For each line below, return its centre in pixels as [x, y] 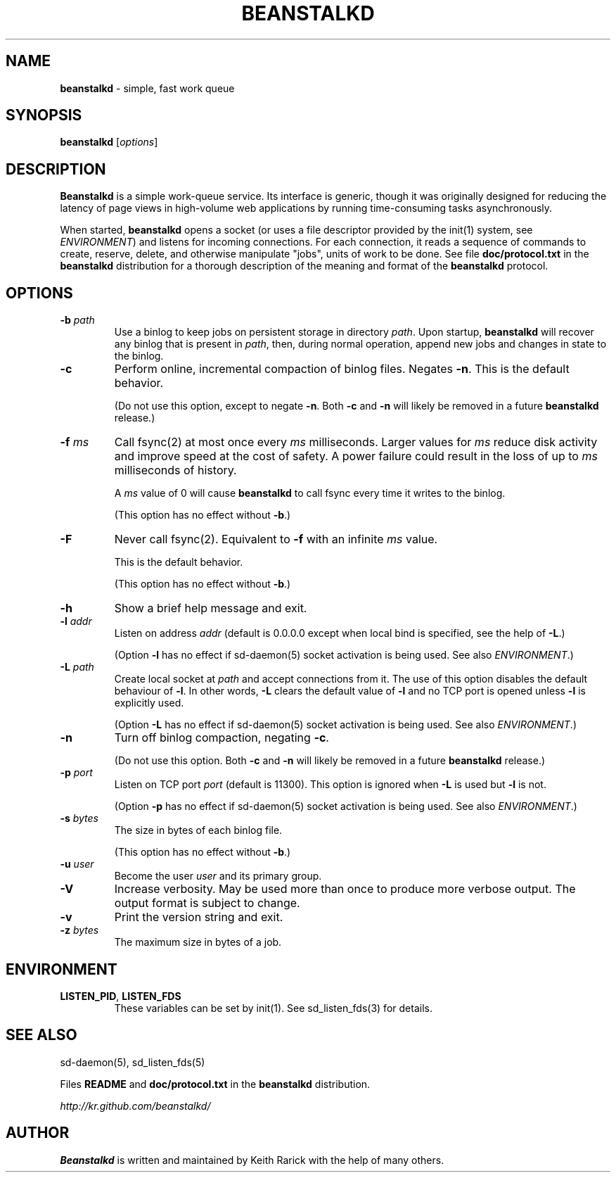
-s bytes [79, 818]
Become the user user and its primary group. [218, 876]
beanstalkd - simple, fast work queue [147, 88]
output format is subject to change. [207, 903]
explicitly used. [149, 703]
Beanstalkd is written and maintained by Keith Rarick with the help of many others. [252, 1160]
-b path [77, 320]
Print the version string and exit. [199, 917]
